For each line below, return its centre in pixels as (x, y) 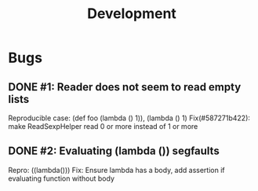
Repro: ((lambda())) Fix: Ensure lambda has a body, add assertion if (116, 170)
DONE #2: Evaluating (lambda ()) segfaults (114, 151)
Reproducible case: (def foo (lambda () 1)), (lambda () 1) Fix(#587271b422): (129, 118)
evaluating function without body (62, 178)
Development (132, 14)
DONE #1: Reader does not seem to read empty (125, 87)
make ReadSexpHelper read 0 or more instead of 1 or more (103, 126)
